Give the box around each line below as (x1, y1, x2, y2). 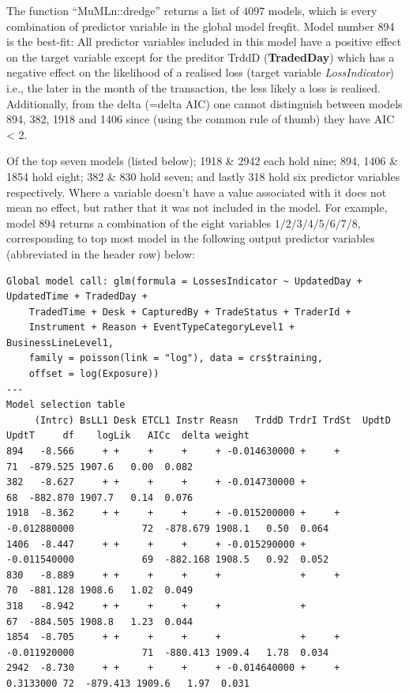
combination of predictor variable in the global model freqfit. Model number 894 (6, 17, 395, 34)
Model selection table (6, 399, 126, 411)
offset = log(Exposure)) (28, 368, 159, 380)
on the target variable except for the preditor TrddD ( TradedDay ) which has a (6, 48, 395, 65)
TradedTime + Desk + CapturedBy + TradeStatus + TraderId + (28, 306, 351, 318)
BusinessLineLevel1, (6, 337, 114, 348)
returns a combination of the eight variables (59, 214, 272, 231)
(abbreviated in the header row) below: (6, 245, 195, 262)
